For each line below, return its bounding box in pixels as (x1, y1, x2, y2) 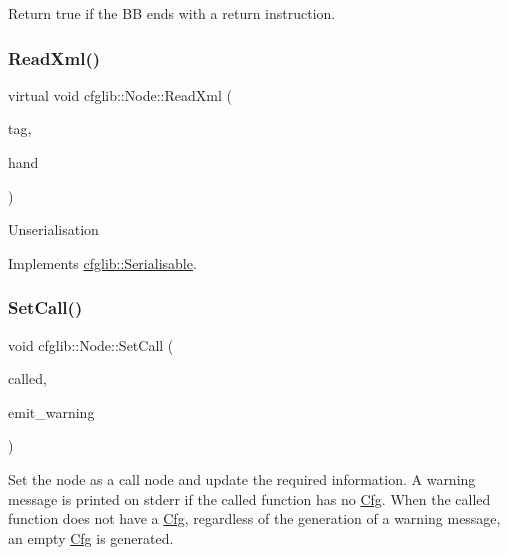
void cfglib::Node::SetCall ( (8, 334, 174, 355)
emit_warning (8, 401, 95, 422)
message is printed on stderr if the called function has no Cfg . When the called (8, 488, 491, 509)
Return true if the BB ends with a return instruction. (8, 3, 336, 23)
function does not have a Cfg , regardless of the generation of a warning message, (8, 508, 501, 529)
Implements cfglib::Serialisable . (8, 252, 197, 273)
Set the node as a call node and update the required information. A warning (8, 468, 476, 489)
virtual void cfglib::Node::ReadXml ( (8, 84, 232, 105)
